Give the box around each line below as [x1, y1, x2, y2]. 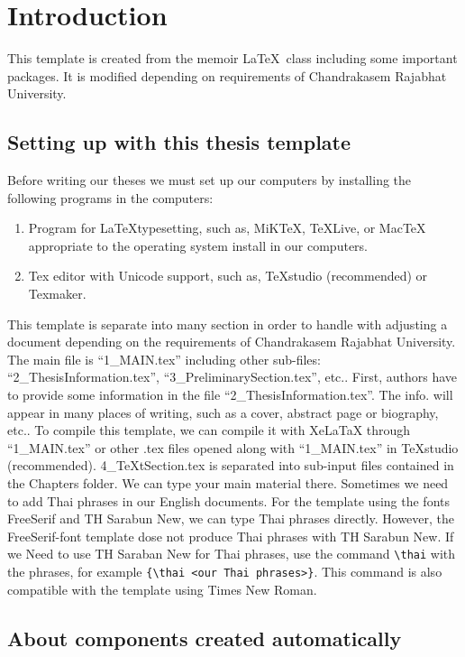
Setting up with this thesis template [7, 128, 351, 156]
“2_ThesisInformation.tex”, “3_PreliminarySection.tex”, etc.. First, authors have [7, 367, 458, 386]
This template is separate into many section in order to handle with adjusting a [7, 314, 448, 333]
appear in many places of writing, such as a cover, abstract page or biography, [7, 403, 439, 421]
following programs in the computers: [7, 188, 214, 207]
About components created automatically [7, 624, 402, 652]
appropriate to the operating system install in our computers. [28, 236, 368, 254]
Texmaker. [28, 284, 87, 303]
